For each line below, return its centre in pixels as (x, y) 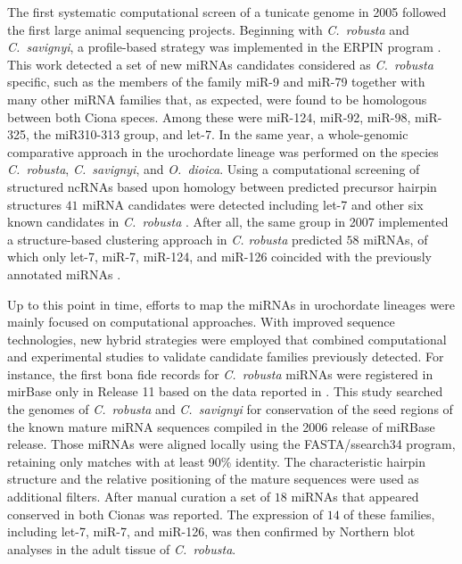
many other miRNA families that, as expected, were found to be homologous (217, 99)
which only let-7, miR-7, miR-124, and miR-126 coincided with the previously (219, 257)
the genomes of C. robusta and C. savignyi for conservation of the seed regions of (230, 409)
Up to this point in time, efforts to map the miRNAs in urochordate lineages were (231, 304)
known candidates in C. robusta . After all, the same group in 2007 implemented (228, 222)
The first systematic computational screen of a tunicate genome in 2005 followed (227, 12)
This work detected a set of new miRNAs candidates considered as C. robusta (220, 64)
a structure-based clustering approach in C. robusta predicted (175, 239)
